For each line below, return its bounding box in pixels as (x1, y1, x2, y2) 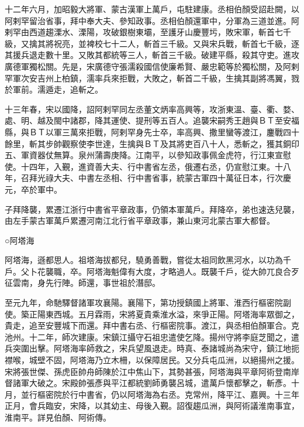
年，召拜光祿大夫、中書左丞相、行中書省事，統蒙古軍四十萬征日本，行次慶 (5, 172, 291, 184)
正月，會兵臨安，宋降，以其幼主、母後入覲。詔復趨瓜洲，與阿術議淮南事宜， (5, 399, 299, 412)
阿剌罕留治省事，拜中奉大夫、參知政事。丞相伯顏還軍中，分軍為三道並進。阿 (5, 14, 299, 26)
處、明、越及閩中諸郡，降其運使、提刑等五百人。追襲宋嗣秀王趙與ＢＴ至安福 (5, 114, 299, 127)
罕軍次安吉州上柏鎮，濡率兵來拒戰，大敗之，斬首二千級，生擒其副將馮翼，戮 (5, 71, 299, 84)
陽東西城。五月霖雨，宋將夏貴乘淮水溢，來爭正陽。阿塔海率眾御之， (37, 308, 299, 320)
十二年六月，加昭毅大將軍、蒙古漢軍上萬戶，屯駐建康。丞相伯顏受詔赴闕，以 (5, 3, 299, 15)
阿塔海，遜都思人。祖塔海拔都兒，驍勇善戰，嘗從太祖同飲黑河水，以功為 (5, 254, 283, 266)
